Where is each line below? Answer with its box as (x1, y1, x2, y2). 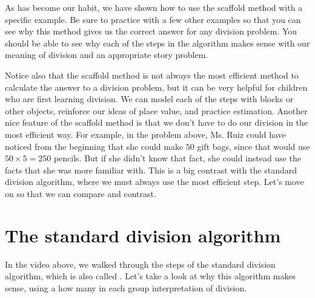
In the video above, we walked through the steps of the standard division (5, 258, 276, 270)
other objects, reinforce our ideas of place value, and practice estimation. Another (5, 104, 308, 117)
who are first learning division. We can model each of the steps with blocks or (5, 92, 294, 105)
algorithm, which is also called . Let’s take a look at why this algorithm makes (5, 270, 296, 282)
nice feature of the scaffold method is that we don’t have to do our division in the (5, 116, 308, 129)
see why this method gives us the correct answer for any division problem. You (5, 25, 297, 37)
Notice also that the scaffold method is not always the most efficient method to (5, 68, 299, 81)
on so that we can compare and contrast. (5, 187, 156, 199)
